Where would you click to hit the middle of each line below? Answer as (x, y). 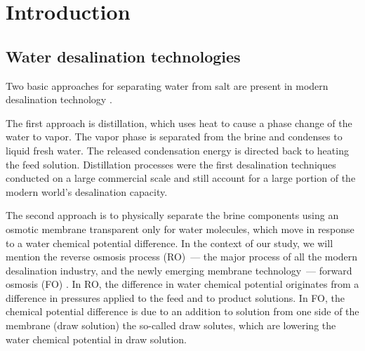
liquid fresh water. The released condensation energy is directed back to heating (177, 150)
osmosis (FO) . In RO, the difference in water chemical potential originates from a (182, 284)
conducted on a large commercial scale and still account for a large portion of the (181, 178)
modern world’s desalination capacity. (87, 191)
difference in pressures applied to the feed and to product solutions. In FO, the (175, 297)
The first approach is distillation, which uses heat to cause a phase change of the (179, 122)
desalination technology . (59, 99)
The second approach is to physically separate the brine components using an (172, 215)
